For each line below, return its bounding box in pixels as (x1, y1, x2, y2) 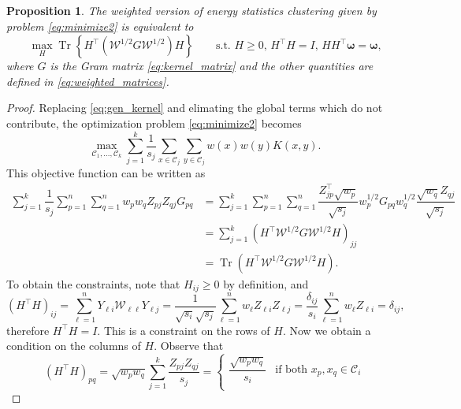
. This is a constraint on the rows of (97, 322, 270, 338)
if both (275, 364, 308, 376)
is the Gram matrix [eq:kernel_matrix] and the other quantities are (50, 58, 374, 74)
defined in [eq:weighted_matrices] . (6, 73, 169, 89)
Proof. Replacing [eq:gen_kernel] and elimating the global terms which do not (6, 99, 383, 116)
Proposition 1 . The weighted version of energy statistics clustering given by (6, 2, 377, 18)
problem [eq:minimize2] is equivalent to (6, 17, 194, 34)
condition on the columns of (6, 337, 141, 354)
